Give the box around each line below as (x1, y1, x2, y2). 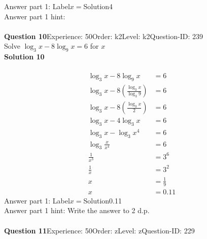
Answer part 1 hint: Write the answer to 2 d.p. (4, 205, 150, 216)
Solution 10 (4, 51, 45, 62)
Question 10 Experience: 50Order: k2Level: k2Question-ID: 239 (4, 30, 203, 41)
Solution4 (83, 1, 113, 11)
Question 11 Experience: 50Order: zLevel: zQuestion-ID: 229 (4, 225, 195, 235)
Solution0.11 (83, 195, 122, 206)
